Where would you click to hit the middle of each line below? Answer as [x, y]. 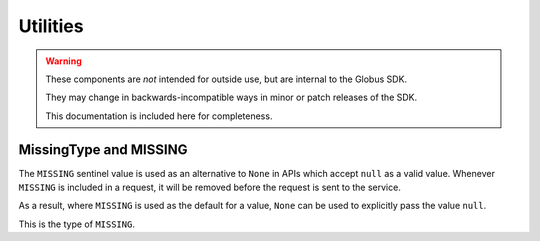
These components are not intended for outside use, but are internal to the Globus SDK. [226, 79]
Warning [63, 61]
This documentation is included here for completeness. [159, 116]
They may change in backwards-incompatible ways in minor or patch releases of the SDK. [231, 97]
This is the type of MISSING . [76, 224]
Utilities [51, 26]
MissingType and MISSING [103, 149]
